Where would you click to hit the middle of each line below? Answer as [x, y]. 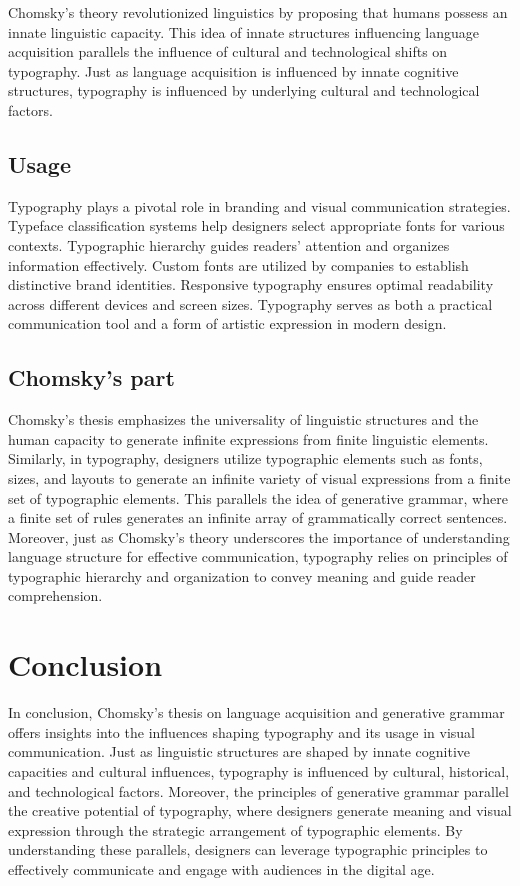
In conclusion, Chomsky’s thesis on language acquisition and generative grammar [256, 712]
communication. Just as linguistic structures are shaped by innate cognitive [239, 751]
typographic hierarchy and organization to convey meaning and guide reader [242, 575]
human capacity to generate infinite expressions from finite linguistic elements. [248, 438]
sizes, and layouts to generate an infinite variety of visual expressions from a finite [259, 477]
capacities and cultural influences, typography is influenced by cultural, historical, [259, 770]
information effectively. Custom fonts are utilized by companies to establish [238, 264]
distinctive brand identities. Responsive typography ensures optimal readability [251, 284]
